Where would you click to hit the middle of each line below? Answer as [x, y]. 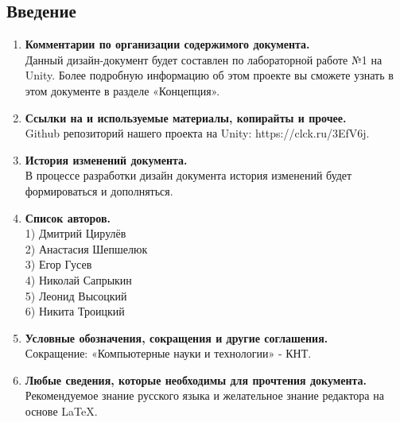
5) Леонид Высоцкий [76, 295]
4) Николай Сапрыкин [78, 279]
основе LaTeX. [61, 411]
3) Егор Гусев [58, 264]
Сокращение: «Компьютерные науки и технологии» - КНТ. [168, 353]
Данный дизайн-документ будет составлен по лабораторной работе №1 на [204, 59]
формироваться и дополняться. [99, 190]
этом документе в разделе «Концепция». [122, 90]
